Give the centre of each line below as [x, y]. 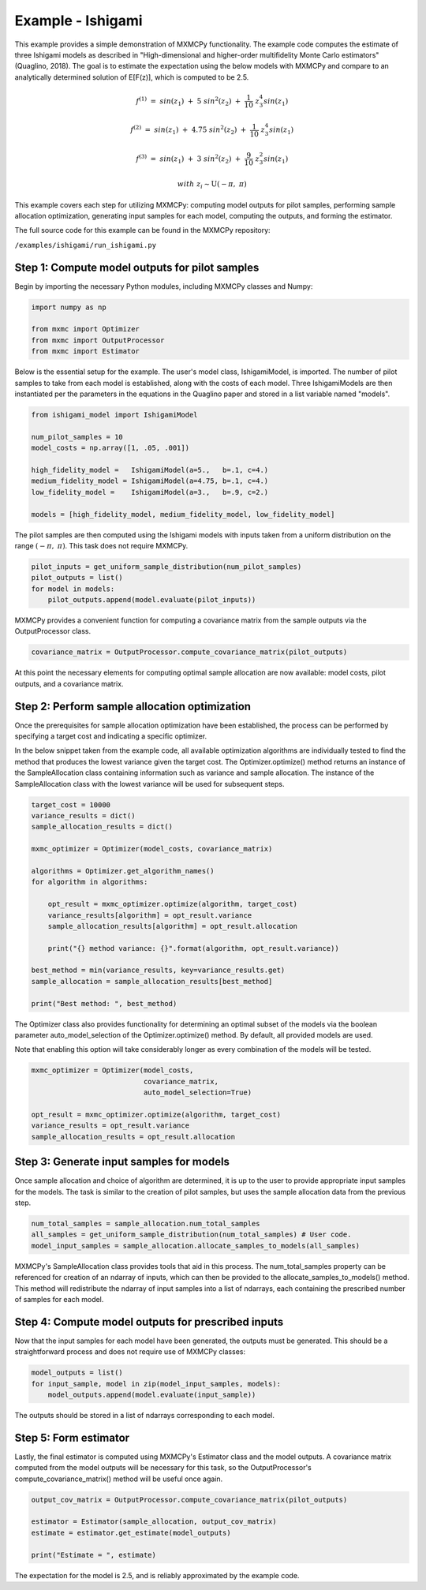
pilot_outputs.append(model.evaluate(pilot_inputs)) [152, 600]
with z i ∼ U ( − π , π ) [212, 185]
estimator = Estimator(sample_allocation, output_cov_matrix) [154, 1522]
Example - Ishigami [78, 21]
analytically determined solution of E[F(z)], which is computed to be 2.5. [132, 77]
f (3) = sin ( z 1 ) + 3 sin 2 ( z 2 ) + [188, 159]
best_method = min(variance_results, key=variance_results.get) [158, 970]
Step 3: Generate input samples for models [122, 1162]
